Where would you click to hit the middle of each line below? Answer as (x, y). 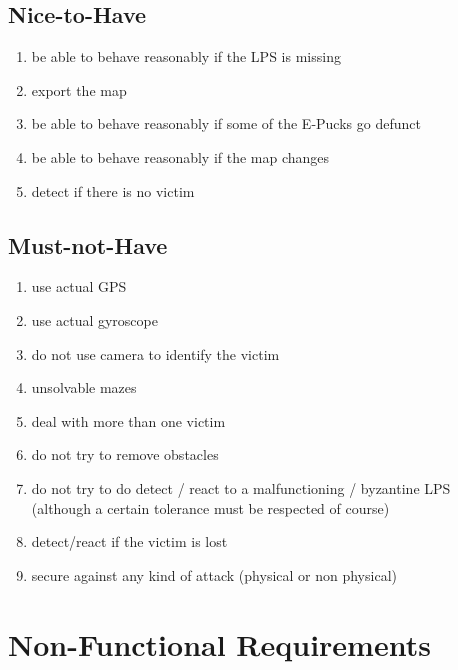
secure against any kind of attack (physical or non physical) (214, 574)
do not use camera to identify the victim (155, 353)
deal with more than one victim (128, 420)
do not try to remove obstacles (125, 454)
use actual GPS (79, 286)
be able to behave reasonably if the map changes (180, 156)
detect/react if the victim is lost (129, 541)
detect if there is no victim (113, 190)
